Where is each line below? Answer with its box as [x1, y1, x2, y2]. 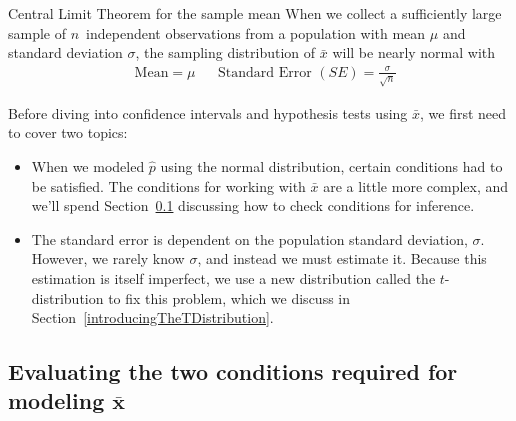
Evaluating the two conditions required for [8, 356, 458, 387]
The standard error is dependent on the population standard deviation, [31, 228, 468, 249]
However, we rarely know [31, 248, 185, 269]
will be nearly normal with [332, 42, 496, 63]
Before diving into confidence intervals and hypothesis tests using [8, 102, 408, 123]
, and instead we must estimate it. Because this [197, 248, 487, 269]
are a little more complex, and [323, 175, 509, 196]
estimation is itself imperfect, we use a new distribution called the [31, 267, 436, 288]
